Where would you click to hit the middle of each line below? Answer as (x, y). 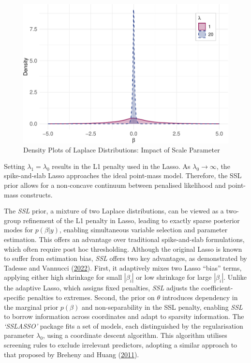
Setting (15, 166)
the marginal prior (31, 307)
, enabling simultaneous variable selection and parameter (143, 230)
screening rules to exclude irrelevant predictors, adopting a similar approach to (121, 344)
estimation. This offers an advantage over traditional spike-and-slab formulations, (124, 239)
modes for (19, 230)
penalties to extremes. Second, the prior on (91, 297)
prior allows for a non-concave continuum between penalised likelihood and (115, 185)
